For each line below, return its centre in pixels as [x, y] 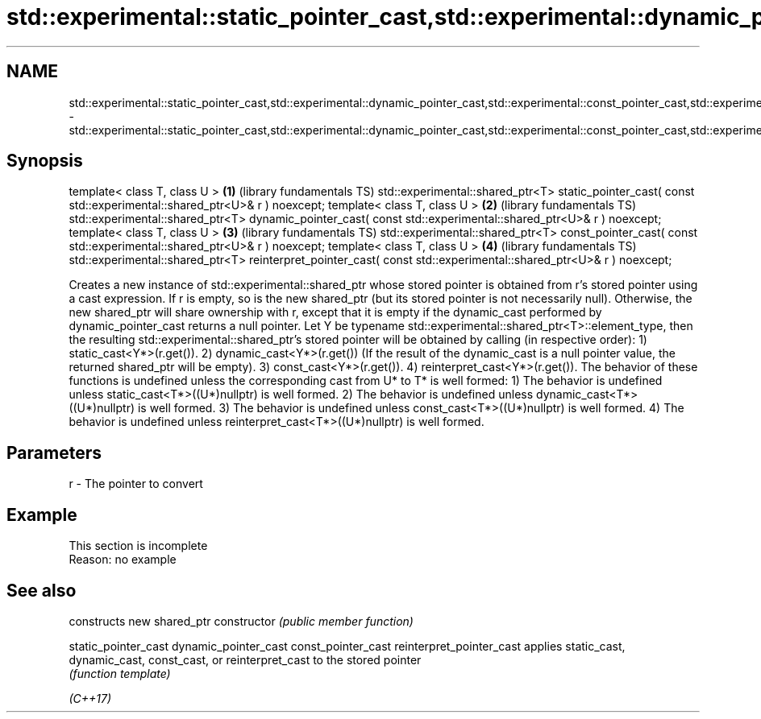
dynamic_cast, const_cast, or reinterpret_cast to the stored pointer [245, 659]
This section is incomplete [138, 546]
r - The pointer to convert [136, 484]
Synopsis [45, 161]
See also [42, 590]
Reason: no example [123, 560]
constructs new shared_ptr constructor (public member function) [241, 621]
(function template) [120, 673]
